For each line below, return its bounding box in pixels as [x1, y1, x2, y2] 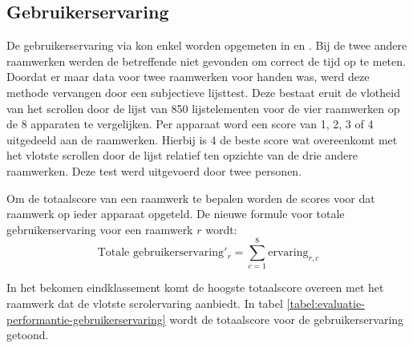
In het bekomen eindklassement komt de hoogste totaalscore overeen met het [6, 279, 384, 296]
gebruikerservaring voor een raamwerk [6, 221, 193, 237]
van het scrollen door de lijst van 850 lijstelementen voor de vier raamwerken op [6, 99, 400, 116]
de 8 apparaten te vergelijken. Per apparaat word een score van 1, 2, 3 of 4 [6, 115, 374, 132]
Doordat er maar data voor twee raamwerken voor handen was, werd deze [6, 68, 370, 85]
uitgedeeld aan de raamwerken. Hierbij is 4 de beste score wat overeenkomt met [6, 131, 398, 148]
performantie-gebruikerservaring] [6, 310, 166, 327]
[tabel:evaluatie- [286, 295, 365, 312]
